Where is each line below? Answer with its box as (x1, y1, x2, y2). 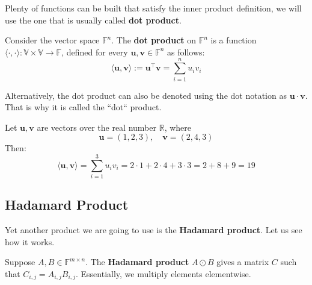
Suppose (5, 255, 35, 268)
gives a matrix (216, 255, 269, 268)
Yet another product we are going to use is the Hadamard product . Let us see (5, 224, 302, 236)
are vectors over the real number (37, 121, 157, 133)
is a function (210, 34, 257, 46)
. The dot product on (111, 34, 196, 46)
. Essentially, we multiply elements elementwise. (75, 267, 251, 280)
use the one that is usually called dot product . (5, 13, 182, 26)
